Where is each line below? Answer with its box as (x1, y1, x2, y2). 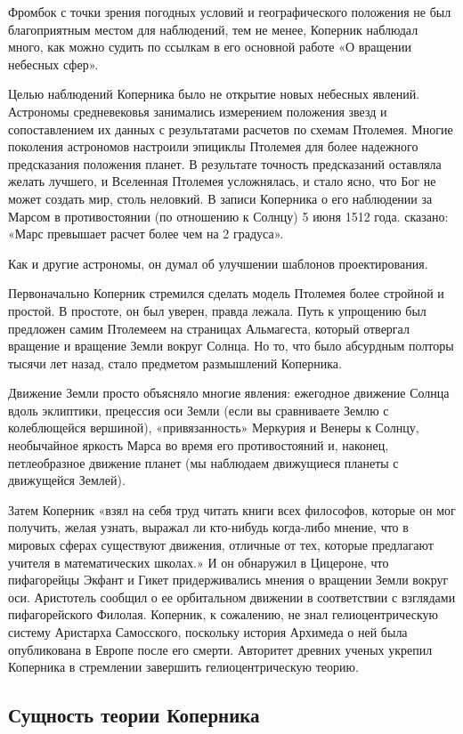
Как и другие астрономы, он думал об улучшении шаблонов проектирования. (8, 254, 428, 272)
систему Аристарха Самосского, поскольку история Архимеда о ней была (8, 623, 408, 641)
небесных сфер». (8, 54, 99, 73)
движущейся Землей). (8, 471, 126, 489)
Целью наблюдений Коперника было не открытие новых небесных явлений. (8, 85, 420, 103)
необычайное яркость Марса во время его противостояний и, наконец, (8, 436, 389, 455)
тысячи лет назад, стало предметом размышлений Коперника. (8, 353, 342, 372)
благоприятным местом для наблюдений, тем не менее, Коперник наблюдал (8, 20, 418, 38)
